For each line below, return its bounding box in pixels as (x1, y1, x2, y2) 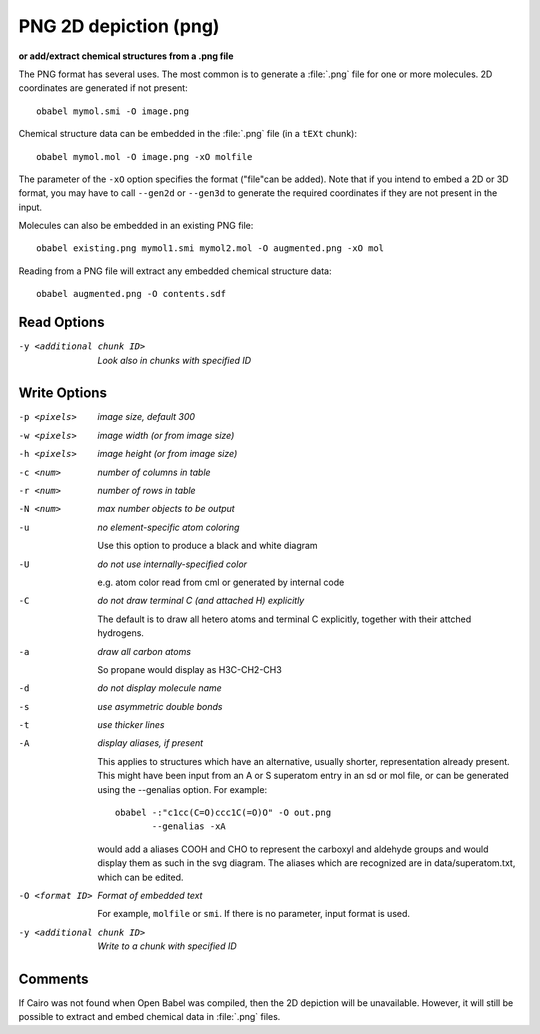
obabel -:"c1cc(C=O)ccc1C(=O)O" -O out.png (115, 807, 332, 819)
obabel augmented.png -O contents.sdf (36, 288, 227, 300)
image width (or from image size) (97, 429, 235, 441)
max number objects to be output (97, 503, 235, 515)
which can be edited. (97, 871, 184, 883)
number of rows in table (97, 485, 196, 496)
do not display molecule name (97, 682, 222, 694)
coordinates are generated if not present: (18, 82, 189, 94)
